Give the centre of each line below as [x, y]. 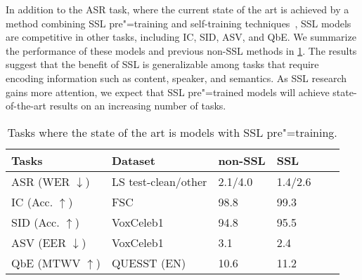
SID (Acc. [35, 222]
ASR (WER [41, 181]
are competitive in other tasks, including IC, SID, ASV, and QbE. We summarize [181, 37]
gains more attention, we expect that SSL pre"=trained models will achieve [168, 92]
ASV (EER [39, 242]
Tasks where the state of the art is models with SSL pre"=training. [172, 132]
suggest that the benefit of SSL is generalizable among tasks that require [162, 64]
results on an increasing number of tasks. [138, 106]
